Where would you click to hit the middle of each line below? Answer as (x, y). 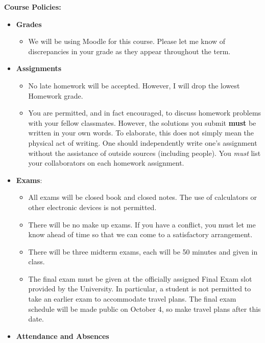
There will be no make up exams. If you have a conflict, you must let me (142, 224)
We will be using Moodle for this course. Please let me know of (127, 41)
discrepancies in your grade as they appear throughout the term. (129, 51)
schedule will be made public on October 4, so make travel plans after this (144, 308)
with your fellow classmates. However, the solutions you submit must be (142, 122)
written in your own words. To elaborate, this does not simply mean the (141, 133)
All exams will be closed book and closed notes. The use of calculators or (142, 197)
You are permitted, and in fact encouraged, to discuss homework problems (145, 113)
